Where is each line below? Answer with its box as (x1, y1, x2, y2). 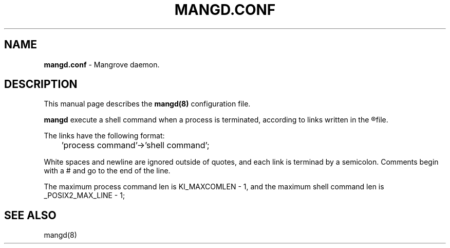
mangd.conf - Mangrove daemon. (44, 60, 160, 69)
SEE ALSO (4, 208, 57, 222)
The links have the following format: (44, 131, 165, 140)
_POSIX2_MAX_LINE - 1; (44, 191, 125, 200)
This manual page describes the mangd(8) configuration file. (44, 99, 251, 109)
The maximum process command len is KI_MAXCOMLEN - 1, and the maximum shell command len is (44, 182, 384, 191)
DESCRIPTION (4, 78, 78, 91)
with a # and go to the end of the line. (44, 166, 171, 175)
